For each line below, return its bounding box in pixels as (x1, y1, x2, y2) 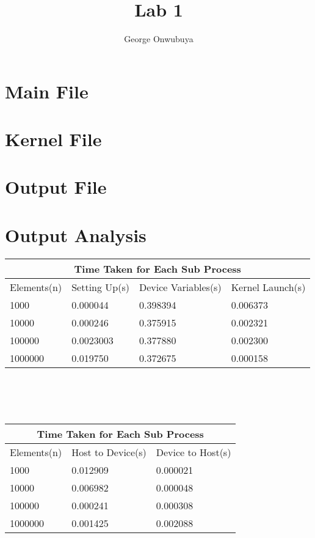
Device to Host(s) (156, 444, 231, 459)
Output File (5, 174, 107, 199)
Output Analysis (5, 222, 147, 247)
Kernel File (5, 127, 102, 152)
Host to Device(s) (71, 444, 147, 459)
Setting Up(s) (71, 279, 129, 294)
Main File (5, 78, 89, 103)
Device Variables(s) (139, 279, 222, 294)
